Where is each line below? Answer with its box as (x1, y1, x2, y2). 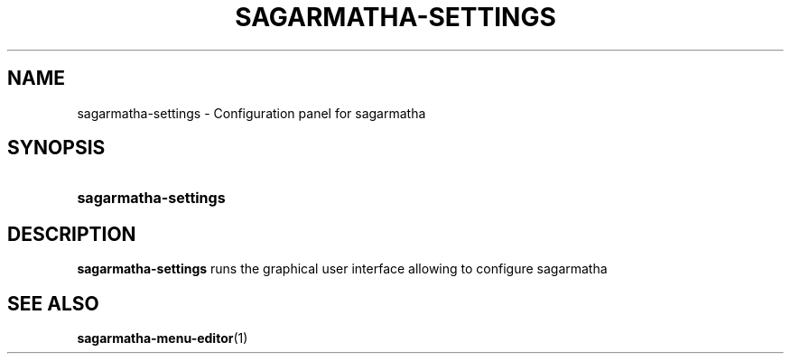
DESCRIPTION (7, 222, 136, 245)
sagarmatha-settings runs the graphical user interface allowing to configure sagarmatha (77, 261, 608, 277)
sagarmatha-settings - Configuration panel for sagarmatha (77, 105, 426, 121)
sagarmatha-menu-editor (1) (77, 330, 248, 347)
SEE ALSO (7, 292, 99, 315)
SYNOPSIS (7, 136, 106, 160)
